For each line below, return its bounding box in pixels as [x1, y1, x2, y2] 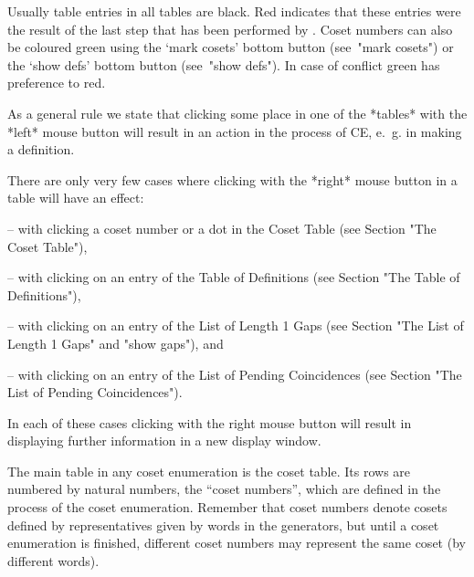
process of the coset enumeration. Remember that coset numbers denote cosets [7, 498, 448, 517]
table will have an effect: [7, 188, 144, 207]
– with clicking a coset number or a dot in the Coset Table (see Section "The [7, 218, 437, 237]
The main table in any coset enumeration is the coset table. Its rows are [7, 461, 411, 480]
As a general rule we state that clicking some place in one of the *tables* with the [7, 103, 468, 122]
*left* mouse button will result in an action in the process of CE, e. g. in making [7, 121, 462, 141]
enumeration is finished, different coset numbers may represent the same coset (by [7, 533, 466, 552]
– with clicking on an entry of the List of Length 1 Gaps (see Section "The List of [7, 316, 464, 335]
